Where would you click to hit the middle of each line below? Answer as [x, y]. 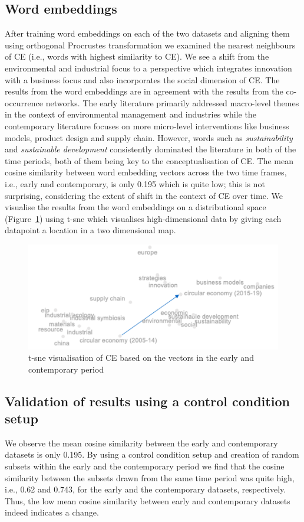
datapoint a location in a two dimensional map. [90, 230]
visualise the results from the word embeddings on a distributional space [136, 207]
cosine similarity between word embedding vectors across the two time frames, [146, 172]
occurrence [24, 102]
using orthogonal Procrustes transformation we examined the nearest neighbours [150, 45]
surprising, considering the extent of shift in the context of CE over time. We [144, 195]
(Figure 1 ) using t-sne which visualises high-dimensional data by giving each [143, 218]
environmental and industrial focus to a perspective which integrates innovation [148, 68]
